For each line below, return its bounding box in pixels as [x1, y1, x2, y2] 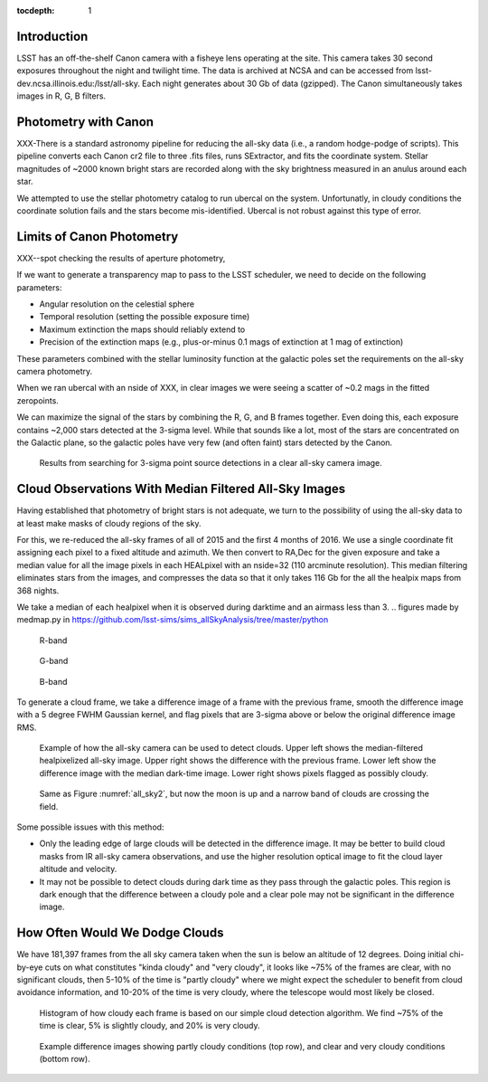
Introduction [16, 28, 89, 44]
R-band [39, 634, 68, 646]
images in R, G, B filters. [16, 90, 107, 101]
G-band [39, 656, 69, 667]
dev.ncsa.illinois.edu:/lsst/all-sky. [16, 78, 140, 89]
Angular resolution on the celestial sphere [39, 299, 194, 309]
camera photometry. [16, 365, 93, 376]
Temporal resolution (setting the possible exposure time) [39, 311, 250, 322]
